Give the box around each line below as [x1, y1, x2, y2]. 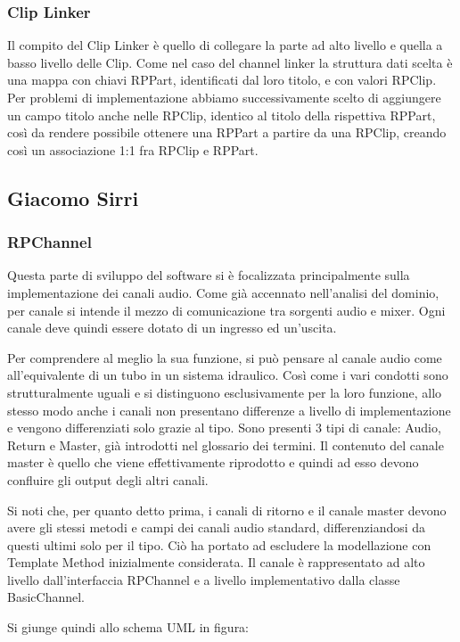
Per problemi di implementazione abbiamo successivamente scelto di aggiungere [7, 88, 441, 106]
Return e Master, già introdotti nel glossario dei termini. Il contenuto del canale [7, 435, 444, 454]
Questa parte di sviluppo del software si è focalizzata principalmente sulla [7, 266, 410, 284]
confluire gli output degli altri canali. [7, 470, 209, 489]
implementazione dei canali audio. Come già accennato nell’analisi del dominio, [7, 283, 439, 301]
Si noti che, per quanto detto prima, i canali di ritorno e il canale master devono [7, 500, 447, 519]
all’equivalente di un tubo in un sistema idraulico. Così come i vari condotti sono [7, 366, 448, 384]
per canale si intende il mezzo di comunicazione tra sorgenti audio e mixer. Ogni [7, 300, 446, 319]
